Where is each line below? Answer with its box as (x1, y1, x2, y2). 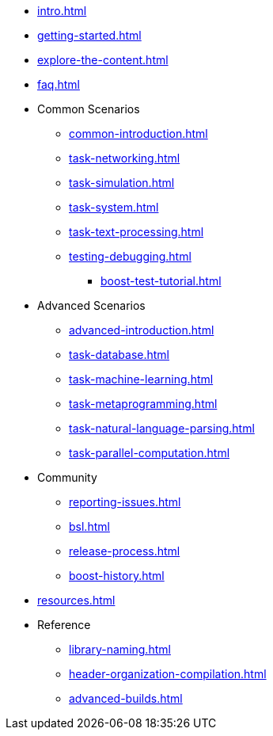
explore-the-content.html (37, 53, 169, 67)
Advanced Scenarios (37, 299, 146, 312)
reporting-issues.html (69, 495, 181, 509)
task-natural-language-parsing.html (69, 421, 255, 435)
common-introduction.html (69, 127, 208, 140)
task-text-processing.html (69, 225, 204, 238)
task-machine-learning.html (69, 372, 214, 386)
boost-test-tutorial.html (100, 274, 222, 288)
